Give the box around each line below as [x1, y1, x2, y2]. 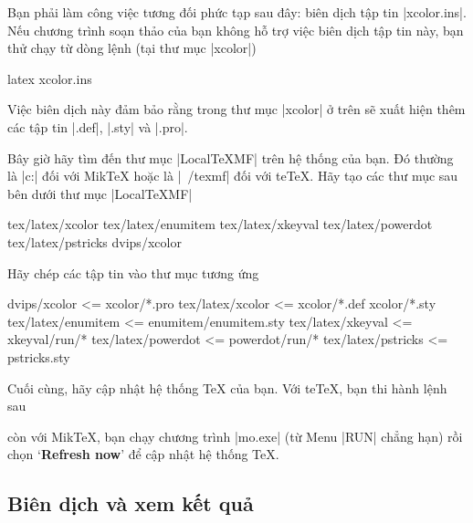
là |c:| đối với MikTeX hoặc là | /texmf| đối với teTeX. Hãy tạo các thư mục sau [7, 166, 458, 185]
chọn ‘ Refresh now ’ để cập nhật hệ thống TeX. [7, 445, 279, 464]
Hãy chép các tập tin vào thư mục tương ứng [7, 263, 259, 282]
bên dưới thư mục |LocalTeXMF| [7, 183, 193, 203]
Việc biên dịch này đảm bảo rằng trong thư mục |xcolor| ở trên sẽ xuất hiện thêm [7, 99, 466, 119]
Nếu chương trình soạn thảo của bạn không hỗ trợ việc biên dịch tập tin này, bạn [7, 20, 464, 39]
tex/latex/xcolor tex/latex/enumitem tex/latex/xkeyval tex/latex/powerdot [7, 214, 433, 234]
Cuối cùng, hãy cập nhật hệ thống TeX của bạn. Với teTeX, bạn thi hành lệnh [7, 378, 447, 397]
